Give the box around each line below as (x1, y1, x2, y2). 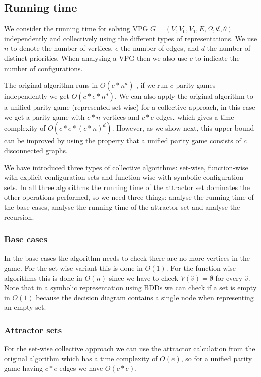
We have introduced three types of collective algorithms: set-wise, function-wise (4, 162, 248, 172)
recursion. (4, 211, 34, 222)
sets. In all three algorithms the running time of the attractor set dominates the (4, 181, 250, 192)
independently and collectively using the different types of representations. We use (4, 33, 257, 43)
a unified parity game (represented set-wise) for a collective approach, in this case (4, 102, 255, 112)
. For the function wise (166, 262, 236, 273)
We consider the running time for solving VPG (4, 23, 148, 34)
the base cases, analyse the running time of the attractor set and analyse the (4, 201, 240, 212)
